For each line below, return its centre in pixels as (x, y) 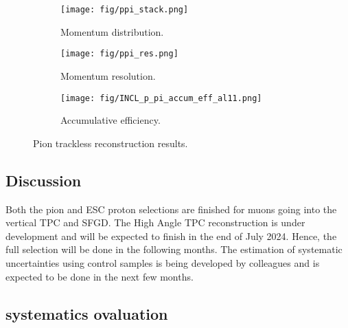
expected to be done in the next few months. (100, 276)
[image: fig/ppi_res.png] (119, 54)
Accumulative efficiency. (111, 120)
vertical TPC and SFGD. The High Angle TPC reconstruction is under (155, 222)
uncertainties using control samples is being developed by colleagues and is (163, 262)
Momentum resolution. (108, 75)
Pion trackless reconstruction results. (111, 143)
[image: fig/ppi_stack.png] (125, 10)
